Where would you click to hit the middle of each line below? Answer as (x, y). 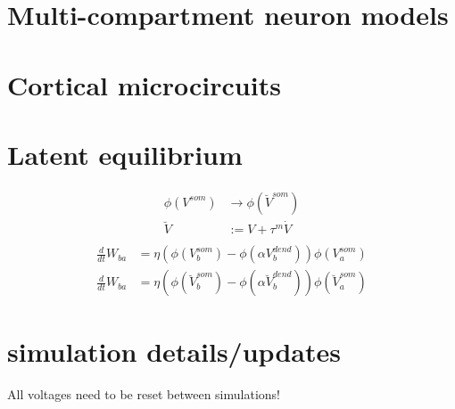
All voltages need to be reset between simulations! (144, 394)
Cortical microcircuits (144, 84)
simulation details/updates (174, 352)
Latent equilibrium (125, 154)
